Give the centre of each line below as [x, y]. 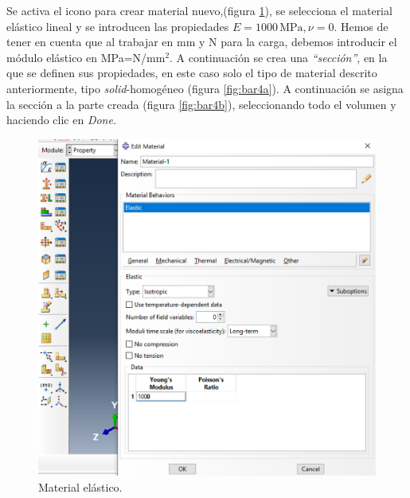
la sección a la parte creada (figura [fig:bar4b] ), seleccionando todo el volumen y [201, 104]
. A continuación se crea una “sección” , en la [279, 57]
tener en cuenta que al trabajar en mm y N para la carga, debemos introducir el [202, 42]
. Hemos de [361, 26]
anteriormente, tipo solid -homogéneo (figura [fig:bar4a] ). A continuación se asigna [205, 88]
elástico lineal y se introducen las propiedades [118, 26]
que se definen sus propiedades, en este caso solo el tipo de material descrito [192, 73]
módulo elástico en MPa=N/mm [86, 57]
